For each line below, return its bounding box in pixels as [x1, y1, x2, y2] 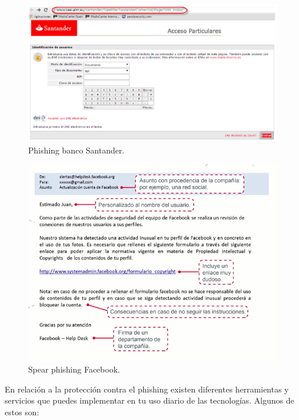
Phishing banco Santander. [28, 144, 125, 156]
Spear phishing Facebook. [28, 363, 120, 375]
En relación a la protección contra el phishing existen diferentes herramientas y [5, 383, 289, 395]
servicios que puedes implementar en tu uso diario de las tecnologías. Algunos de [5, 394, 294, 407]
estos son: [5, 406, 39, 418]
